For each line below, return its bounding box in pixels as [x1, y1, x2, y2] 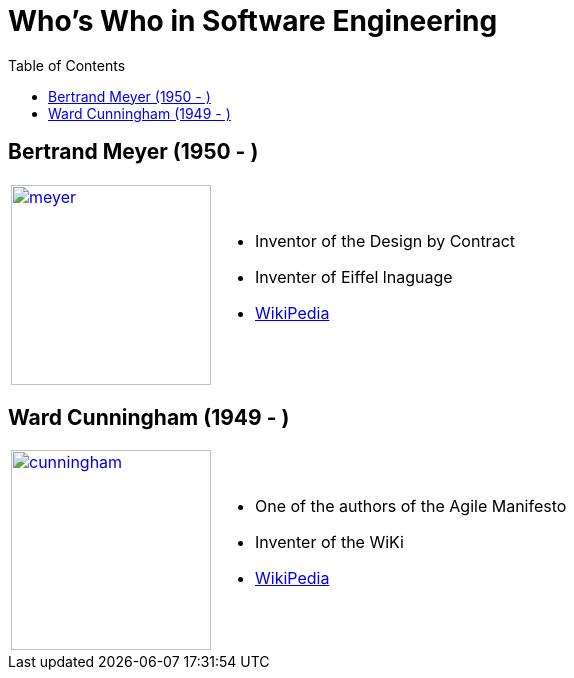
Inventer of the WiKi [255, 532, 404, 553]
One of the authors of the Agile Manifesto [255, 496, 567, 517]
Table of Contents [8, 56, 126, 74]
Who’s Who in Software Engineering [8, 4, 498, 38]
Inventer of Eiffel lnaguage [255, 266, 453, 287]
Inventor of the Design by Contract [255, 230, 515, 251]
